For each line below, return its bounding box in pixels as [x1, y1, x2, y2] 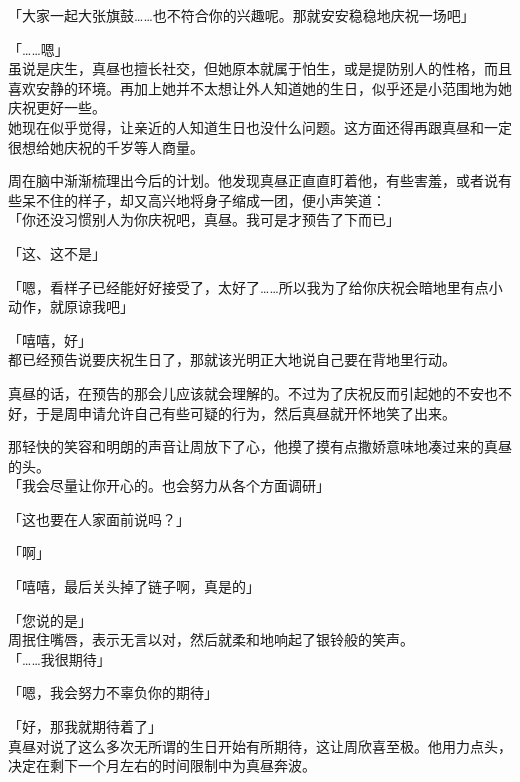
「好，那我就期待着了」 [8, 716, 162, 737]
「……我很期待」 [8, 648, 111, 669]
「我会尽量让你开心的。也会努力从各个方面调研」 [8, 475, 330, 496]
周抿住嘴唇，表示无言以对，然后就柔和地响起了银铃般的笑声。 [8, 629, 414, 650]
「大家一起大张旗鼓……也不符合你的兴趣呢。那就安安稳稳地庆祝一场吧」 [8, 5, 475, 25]
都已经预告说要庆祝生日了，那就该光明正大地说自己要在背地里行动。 [8, 349, 456, 370]
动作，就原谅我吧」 [8, 296, 134, 317]
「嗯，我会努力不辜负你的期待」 [8, 682, 218, 703]
